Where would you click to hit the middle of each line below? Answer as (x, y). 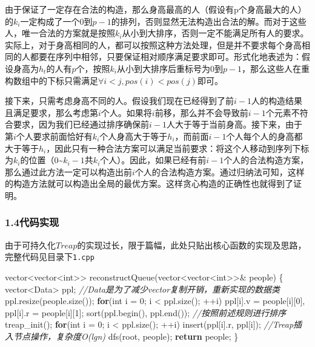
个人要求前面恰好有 (54, 136)
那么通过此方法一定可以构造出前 (68, 171)
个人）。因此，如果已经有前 (153, 160)
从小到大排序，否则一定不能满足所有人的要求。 (215, 33)
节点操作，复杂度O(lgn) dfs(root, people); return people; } (126, 336)
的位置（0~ (42, 160)
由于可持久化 (30, 245)
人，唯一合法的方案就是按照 (60, 33)
